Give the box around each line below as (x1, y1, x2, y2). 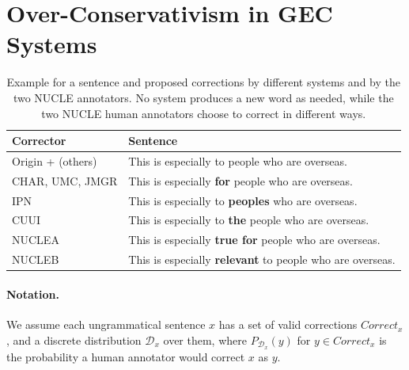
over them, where (163, 331, 247, 348)
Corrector (12, 132, 66, 149)
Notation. (6, 285, 59, 302)
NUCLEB (12, 251, 59, 268)
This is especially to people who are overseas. (128, 152, 347, 169)
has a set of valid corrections (218, 316, 358, 333)
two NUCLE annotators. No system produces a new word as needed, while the (13, 89, 394, 105)
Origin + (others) (12, 152, 97, 169)
